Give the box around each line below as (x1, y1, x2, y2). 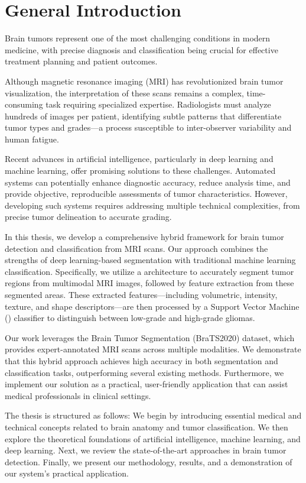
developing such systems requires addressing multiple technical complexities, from (5, 199, 300, 211)
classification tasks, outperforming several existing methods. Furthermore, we (5, 366, 284, 378)
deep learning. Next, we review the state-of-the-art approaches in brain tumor (5, 444, 287, 456)
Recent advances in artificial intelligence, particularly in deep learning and (5, 153, 274, 165)
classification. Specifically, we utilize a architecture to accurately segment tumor (5, 265, 294, 277)
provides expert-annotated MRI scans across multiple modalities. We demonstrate (5, 343, 301, 355)
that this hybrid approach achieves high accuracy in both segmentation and (5, 354, 278, 367)
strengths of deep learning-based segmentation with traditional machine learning (5, 254, 296, 266)
